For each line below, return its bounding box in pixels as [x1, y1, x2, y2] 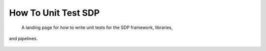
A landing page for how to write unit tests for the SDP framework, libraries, [21, 25, 173, 30]
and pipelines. [9, 35, 38, 41]
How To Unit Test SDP [9, 7, 100, 18]
